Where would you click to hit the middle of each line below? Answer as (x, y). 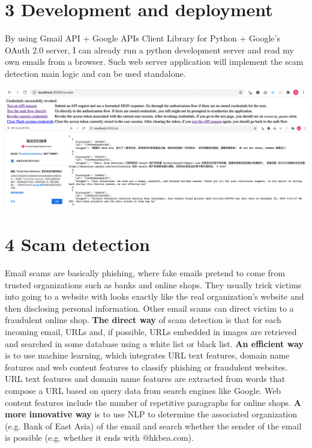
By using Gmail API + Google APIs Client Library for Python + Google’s (142, 38)
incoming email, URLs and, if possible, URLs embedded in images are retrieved (151, 332)
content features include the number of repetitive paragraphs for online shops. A (153, 402)
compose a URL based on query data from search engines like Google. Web (143, 391)
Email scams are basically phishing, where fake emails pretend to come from (145, 273)
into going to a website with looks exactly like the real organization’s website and (154, 296)
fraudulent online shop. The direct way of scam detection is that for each (143, 320)
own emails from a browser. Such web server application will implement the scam (154, 62)
